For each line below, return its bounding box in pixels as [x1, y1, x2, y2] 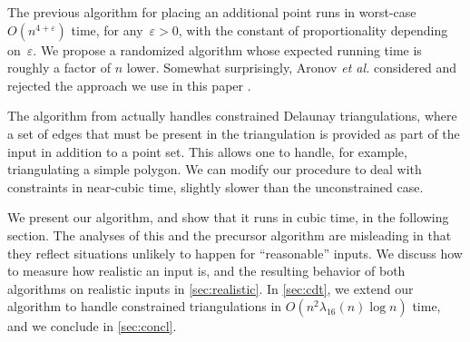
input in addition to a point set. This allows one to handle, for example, [7, 142, 407, 161]
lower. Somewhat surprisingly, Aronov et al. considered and [126, 58, 457, 77]
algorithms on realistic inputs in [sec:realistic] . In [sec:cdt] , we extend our [7, 278, 414, 298]
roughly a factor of [7, 58, 112, 77]
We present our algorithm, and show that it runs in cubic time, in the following [7, 208, 449, 227]
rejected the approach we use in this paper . [7, 75, 251, 94]
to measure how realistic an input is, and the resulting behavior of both [7, 261, 406, 280]
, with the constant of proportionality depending [178, 20, 448, 39]
